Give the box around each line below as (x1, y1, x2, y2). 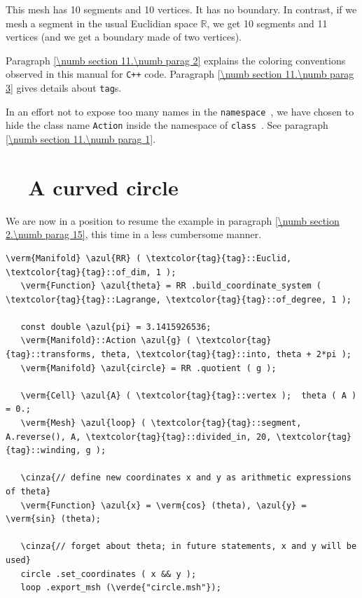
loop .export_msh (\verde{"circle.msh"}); (20, 583, 221, 593)
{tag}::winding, (6, 445, 81, 456)
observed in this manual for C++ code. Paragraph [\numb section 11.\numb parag (6, 67, 354, 81)
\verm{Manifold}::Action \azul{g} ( (20, 335, 191, 346)
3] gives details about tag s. (6, 81, 122, 95)
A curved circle (28, 172, 179, 201)
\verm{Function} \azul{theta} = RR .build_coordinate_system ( (20, 281, 322, 291)
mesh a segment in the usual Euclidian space (6, 15, 197, 30)
